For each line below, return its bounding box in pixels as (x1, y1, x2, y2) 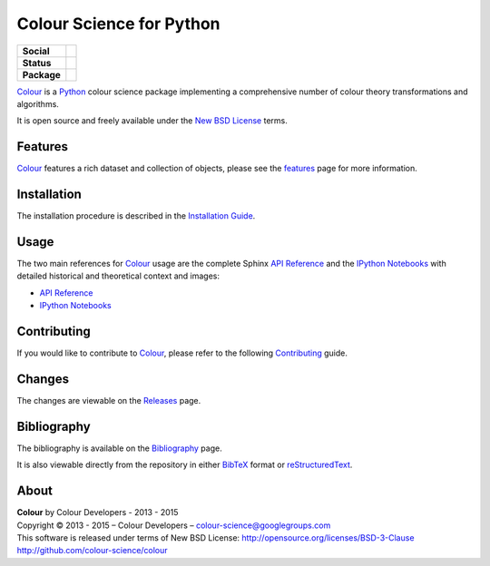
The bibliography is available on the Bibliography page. (16, 443, 222, 454)
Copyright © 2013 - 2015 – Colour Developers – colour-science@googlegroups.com (16, 520, 331, 531)
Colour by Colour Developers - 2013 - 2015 (16, 507, 179, 518)
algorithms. (16, 98, 59, 109)
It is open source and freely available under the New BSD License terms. (16, 115, 288, 126)
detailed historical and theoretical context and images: (16, 270, 220, 281)
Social (22, 44, 50, 57)
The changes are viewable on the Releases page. (16, 395, 201, 406)
